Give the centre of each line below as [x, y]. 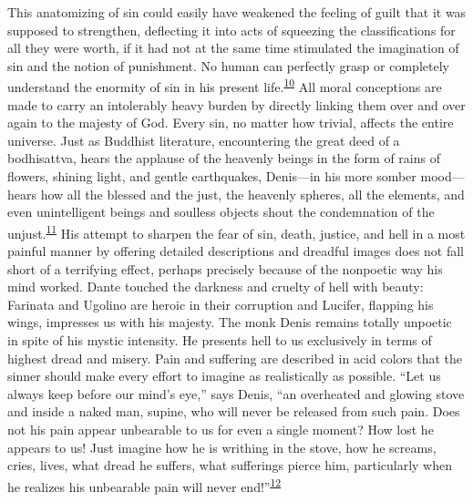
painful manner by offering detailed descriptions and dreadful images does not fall [236, 251]
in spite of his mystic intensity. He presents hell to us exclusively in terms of [220, 340]
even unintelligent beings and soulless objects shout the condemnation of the [221, 212]
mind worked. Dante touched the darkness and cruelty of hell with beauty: [216, 287]
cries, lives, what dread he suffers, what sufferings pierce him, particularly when [230, 465]
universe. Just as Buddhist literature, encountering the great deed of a [204, 140]
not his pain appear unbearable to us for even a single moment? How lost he [221, 429]
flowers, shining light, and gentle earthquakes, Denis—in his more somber [212, 176]
